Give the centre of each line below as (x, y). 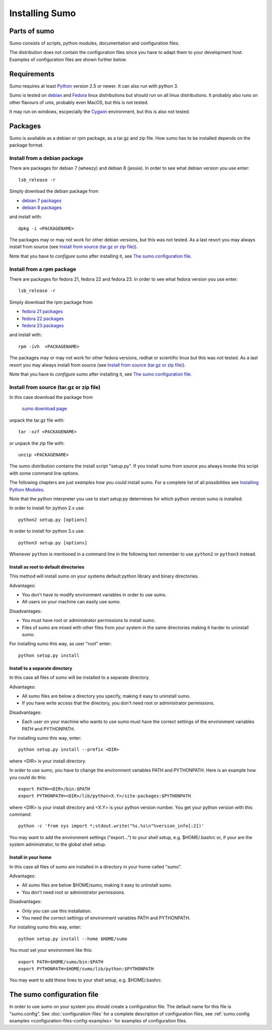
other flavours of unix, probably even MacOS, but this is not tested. (79, 102)
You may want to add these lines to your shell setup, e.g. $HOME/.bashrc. (86, 980)
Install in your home (30, 857)
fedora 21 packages (42, 312)
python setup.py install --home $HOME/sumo (73, 939)
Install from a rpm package (43, 269)
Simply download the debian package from (54, 191)
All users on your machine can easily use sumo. (71, 602)
